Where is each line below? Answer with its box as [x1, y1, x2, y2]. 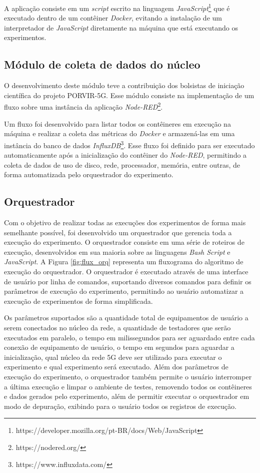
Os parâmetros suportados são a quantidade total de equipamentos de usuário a [4, 312, 248, 323]
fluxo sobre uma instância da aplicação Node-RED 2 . [4, 100, 163, 112]
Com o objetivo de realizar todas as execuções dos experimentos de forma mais [4, 217, 246, 228]
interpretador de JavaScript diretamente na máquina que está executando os [4, 22, 238, 33]
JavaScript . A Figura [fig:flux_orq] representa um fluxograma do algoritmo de [4, 256, 243, 267]
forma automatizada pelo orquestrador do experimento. [4, 169, 173, 180]
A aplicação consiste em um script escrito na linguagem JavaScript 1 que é [4, 2, 230, 13]
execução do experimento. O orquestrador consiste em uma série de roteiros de [4, 237, 244, 247]
